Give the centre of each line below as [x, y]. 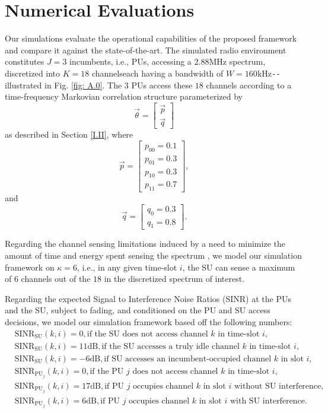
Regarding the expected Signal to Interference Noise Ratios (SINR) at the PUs [148, 298]
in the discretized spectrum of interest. [174, 279]
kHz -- [269, 73]
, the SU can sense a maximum [239, 267]
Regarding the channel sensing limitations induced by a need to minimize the [145, 244]
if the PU [107, 371]
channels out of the [56, 279]
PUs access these [162, 85]
